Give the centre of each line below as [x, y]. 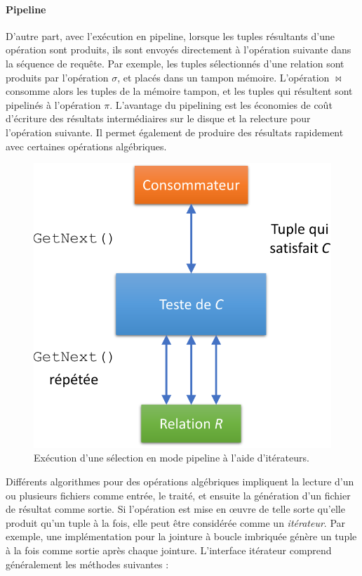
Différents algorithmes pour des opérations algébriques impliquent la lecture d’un [180, 482]
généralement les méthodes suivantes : [87, 564]
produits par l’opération [57, 77]
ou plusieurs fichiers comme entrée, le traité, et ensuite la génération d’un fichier [178, 495]
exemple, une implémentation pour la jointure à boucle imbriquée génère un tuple [181, 536]
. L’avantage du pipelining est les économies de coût [221, 104]
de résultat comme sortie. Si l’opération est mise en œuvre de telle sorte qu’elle [175, 509]
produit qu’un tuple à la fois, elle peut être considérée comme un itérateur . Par [176, 522]
